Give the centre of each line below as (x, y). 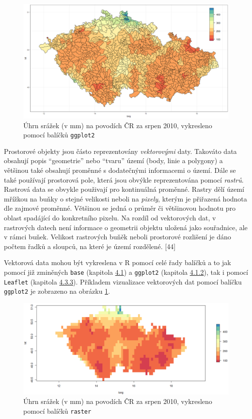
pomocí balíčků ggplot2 (59, 135)
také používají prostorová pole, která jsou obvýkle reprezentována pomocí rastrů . (124, 179)
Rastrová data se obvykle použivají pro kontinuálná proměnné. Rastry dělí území (124, 189)
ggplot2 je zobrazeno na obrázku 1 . (57, 291)
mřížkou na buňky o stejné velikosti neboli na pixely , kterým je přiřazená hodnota (126, 198)
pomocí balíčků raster (57, 411)
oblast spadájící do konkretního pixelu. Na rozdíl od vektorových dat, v (110, 218)
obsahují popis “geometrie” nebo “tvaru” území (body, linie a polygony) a (113, 160)
